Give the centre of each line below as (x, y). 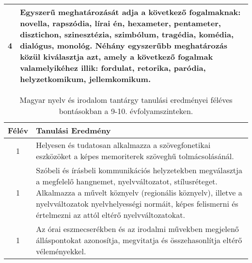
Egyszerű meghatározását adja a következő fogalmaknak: (130, 12)
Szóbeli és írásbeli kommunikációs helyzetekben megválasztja (139, 170)
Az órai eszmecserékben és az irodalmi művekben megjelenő (137, 229)
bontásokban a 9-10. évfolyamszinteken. (126, 111)
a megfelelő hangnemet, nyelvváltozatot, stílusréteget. (127, 181)
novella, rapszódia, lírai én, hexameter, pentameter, (120, 23)
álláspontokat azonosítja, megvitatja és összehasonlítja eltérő (139, 240)
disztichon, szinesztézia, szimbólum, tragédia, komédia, (127, 34)
